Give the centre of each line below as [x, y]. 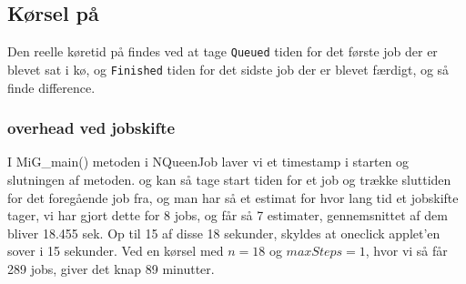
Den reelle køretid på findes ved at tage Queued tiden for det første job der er [223, 51]
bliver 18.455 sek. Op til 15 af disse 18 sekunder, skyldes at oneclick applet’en [224, 233]
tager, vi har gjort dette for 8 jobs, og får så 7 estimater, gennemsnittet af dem [228, 215]
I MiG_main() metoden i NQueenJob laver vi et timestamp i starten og [208, 162]
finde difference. [51, 87]
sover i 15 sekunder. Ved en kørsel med [116, 251]
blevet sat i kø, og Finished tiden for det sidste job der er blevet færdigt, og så [228, 69]
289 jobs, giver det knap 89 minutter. [111, 268]
